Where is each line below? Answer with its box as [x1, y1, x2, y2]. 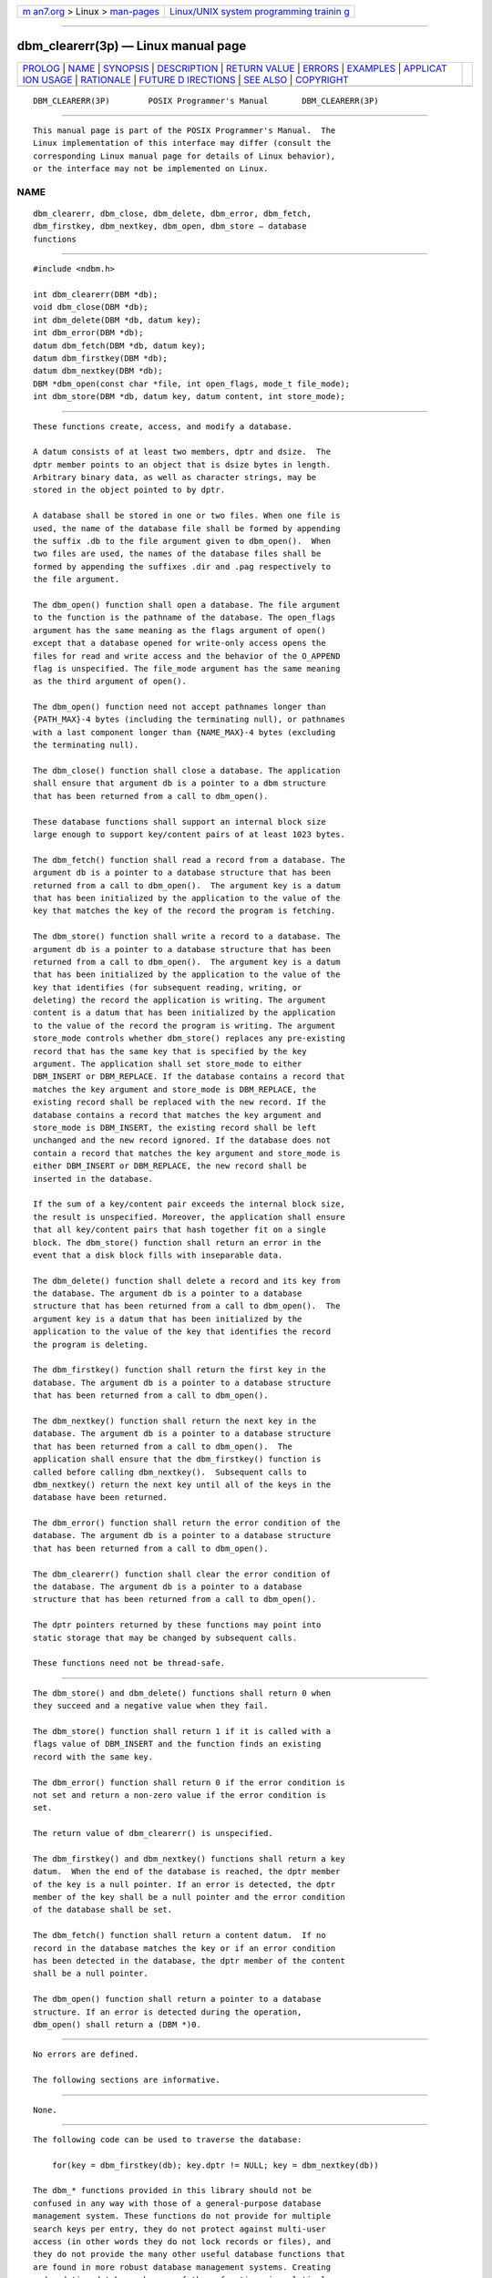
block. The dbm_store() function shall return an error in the [33, 1237, 322, 1247]
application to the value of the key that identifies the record [33, 1327, 332, 1337]
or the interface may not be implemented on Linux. [33, 164, 269, 174]
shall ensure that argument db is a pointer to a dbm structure [33, 778, 327, 788]
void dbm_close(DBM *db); [33, 302, 149, 313]
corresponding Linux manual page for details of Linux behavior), [33, 150, 336, 161]
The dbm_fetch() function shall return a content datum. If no [33, 1930, 327, 1941]
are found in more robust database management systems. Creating [33, 2262, 332, 2273]
